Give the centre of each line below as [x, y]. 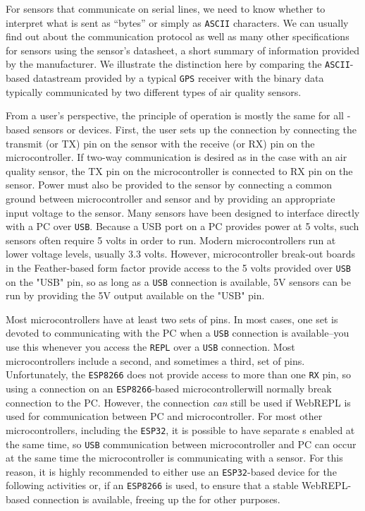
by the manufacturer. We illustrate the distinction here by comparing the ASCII [178, 64]
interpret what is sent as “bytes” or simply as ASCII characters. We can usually [177, 22]
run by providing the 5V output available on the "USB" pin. [135, 295]
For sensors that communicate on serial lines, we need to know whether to [166, 8]
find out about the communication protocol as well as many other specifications [178, 36]
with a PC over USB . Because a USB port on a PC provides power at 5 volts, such [182, 226]
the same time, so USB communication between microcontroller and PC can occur [181, 444]
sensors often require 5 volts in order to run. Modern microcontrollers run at [171, 240]
